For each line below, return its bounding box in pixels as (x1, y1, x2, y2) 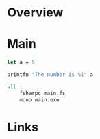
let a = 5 (7, 59, 36, 66)
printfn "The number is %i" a (7, 71, 94, 78)
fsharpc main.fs (19, 90, 66, 97)
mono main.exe (19, 96, 60, 103)
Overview (7, 5, 64, 21)
